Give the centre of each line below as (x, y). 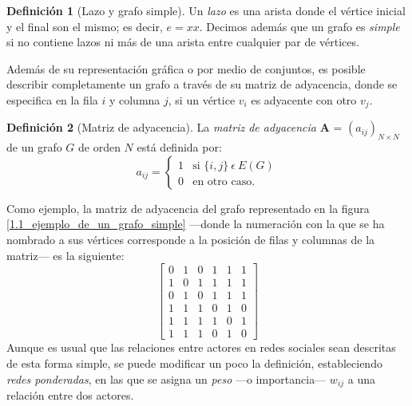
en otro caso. (224, 181)
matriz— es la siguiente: (65, 255)
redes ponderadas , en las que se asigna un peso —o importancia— (166, 378)
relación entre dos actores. (70, 395)
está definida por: (179, 147)
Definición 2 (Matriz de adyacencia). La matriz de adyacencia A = (174, 127)
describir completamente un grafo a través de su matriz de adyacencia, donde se (202, 84)
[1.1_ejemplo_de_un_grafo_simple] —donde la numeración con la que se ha (196, 224)
